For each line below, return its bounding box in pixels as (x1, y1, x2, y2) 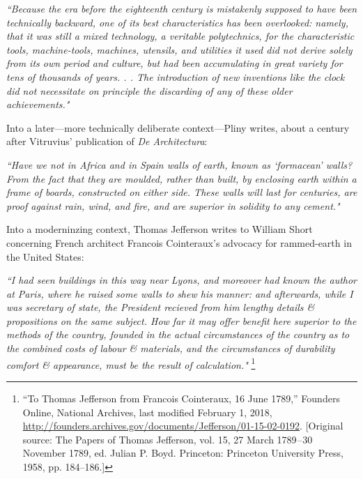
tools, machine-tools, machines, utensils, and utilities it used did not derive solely (6, 42, 353, 56)
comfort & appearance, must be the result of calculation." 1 (6, 355, 256, 372)
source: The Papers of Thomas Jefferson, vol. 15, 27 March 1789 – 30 (22, 432, 313, 446)
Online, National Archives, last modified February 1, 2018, (22, 404, 272, 419)
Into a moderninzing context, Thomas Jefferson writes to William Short (6, 222, 313, 236)
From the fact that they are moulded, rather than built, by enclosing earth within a (6, 171, 357, 185)
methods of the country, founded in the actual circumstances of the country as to (6, 327, 350, 342)
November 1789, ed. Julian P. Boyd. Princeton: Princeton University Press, (22, 446, 343, 460)
